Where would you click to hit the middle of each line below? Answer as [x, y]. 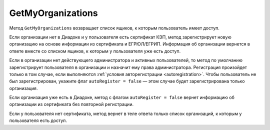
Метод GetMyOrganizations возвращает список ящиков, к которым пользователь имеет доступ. [114, 28]
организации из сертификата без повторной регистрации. [71, 104]
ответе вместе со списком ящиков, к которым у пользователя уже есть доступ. [95, 51]
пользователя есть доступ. [38, 120]
